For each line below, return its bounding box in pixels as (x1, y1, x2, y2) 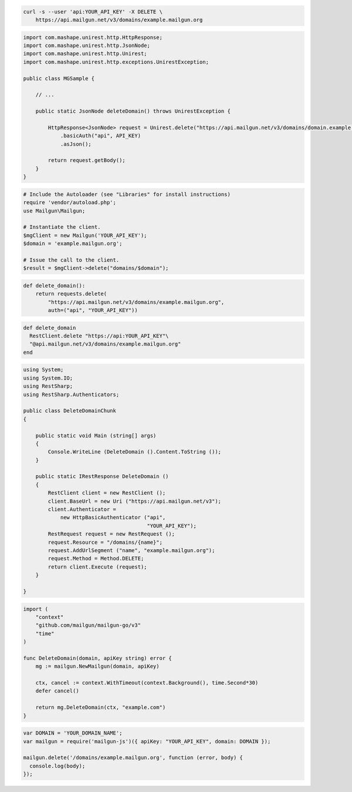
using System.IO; (23, 374, 73, 381)
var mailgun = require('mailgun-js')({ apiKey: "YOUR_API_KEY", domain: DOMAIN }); (23, 738, 271, 744)
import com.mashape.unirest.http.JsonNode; (23, 42, 151, 49)
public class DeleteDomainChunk (23, 408, 117, 414)
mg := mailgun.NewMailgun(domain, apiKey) (35, 663, 160, 670)
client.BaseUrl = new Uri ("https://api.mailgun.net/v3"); (48, 497, 222, 505)
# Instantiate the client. (23, 224, 101, 231)
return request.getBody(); (48, 157, 126, 164)
